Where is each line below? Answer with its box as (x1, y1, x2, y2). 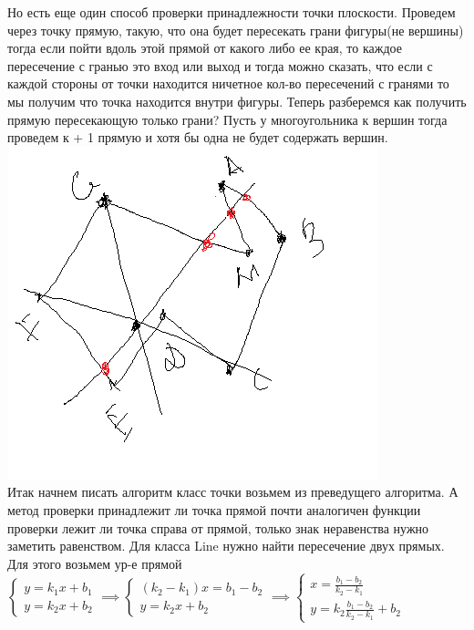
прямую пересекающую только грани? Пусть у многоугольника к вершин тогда (7, 109, 448, 129)
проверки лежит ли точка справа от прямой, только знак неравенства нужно (7, 518, 429, 537)
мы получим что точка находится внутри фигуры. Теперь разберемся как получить (7, 91, 467, 110)
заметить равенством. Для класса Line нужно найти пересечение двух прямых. (7, 536, 445, 555)
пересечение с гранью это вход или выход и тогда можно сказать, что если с (7, 56, 433, 75)
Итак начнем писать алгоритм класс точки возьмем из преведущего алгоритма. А (7, 482, 459, 501)
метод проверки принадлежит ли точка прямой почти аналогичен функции (7, 500, 421, 519)
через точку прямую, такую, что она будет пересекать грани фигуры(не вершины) (7, 20, 464, 39)
